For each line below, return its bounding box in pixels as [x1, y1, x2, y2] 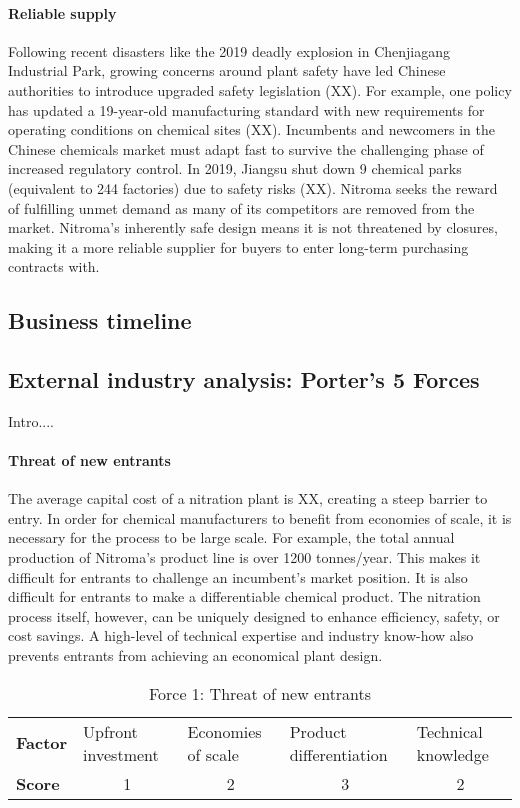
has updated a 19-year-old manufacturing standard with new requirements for [8, 99, 485, 120]
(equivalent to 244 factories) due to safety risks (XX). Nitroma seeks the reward [8, 177, 498, 198]
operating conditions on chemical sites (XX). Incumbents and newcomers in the [8, 119, 495, 140]
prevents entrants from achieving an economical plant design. [8, 645, 383, 666]
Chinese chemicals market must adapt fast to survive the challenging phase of [8, 138, 484, 159]
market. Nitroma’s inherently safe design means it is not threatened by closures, [8, 217, 498, 238]
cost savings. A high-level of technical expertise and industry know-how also [8, 625, 474, 646]
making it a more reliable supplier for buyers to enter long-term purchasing [8, 236, 469, 257]
